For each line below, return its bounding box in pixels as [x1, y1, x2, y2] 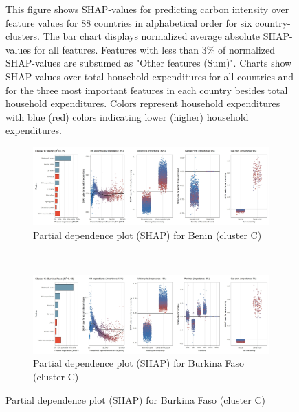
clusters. [5, 29, 40, 43]
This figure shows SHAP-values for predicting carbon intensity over [5, 2, 289, 16]
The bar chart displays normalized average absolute [43, 29, 261, 43]
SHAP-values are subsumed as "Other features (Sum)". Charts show [5, 56, 292, 70]
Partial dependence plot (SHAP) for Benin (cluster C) [33, 228, 262, 242]
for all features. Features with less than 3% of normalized [34, 42, 275, 56]
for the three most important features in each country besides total [5, 82, 288, 97]
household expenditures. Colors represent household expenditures [5, 96, 280, 111]
